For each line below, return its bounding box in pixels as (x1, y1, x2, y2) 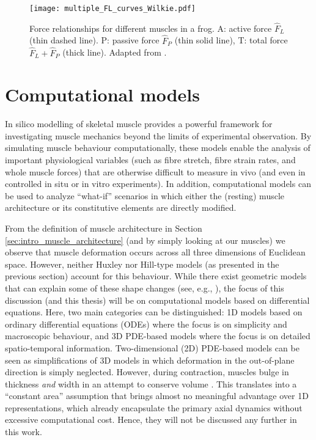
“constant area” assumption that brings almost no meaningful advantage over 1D (5, 389, 309, 402)
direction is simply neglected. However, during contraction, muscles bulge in (5, 365, 289, 378)
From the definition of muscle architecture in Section (5, 221, 202, 234)
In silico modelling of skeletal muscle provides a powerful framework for (5, 117, 273, 130)
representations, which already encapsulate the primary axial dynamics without (5, 401, 303, 414)
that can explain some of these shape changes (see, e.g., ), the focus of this (5, 281, 284, 294)
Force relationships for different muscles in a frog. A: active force (29, 21, 272, 34)
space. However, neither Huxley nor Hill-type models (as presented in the (5, 257, 279, 270)
